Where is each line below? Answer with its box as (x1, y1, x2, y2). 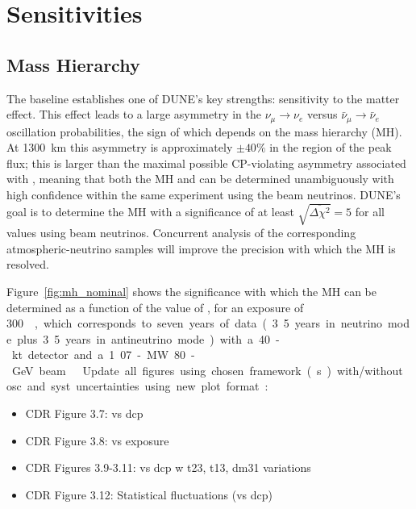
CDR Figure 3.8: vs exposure (25, 432, 169, 449)
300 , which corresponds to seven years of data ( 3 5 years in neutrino (6, 315, 383, 332)
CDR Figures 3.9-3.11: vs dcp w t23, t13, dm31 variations (25, 459, 311, 476)
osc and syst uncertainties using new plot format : (6, 378, 268, 394)
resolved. (6, 256, 50, 273)
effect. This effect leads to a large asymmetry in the (6, 106, 262, 123)
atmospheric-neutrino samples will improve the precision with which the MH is (6, 240, 396, 257)
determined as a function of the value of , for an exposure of (6, 298, 304, 315)
